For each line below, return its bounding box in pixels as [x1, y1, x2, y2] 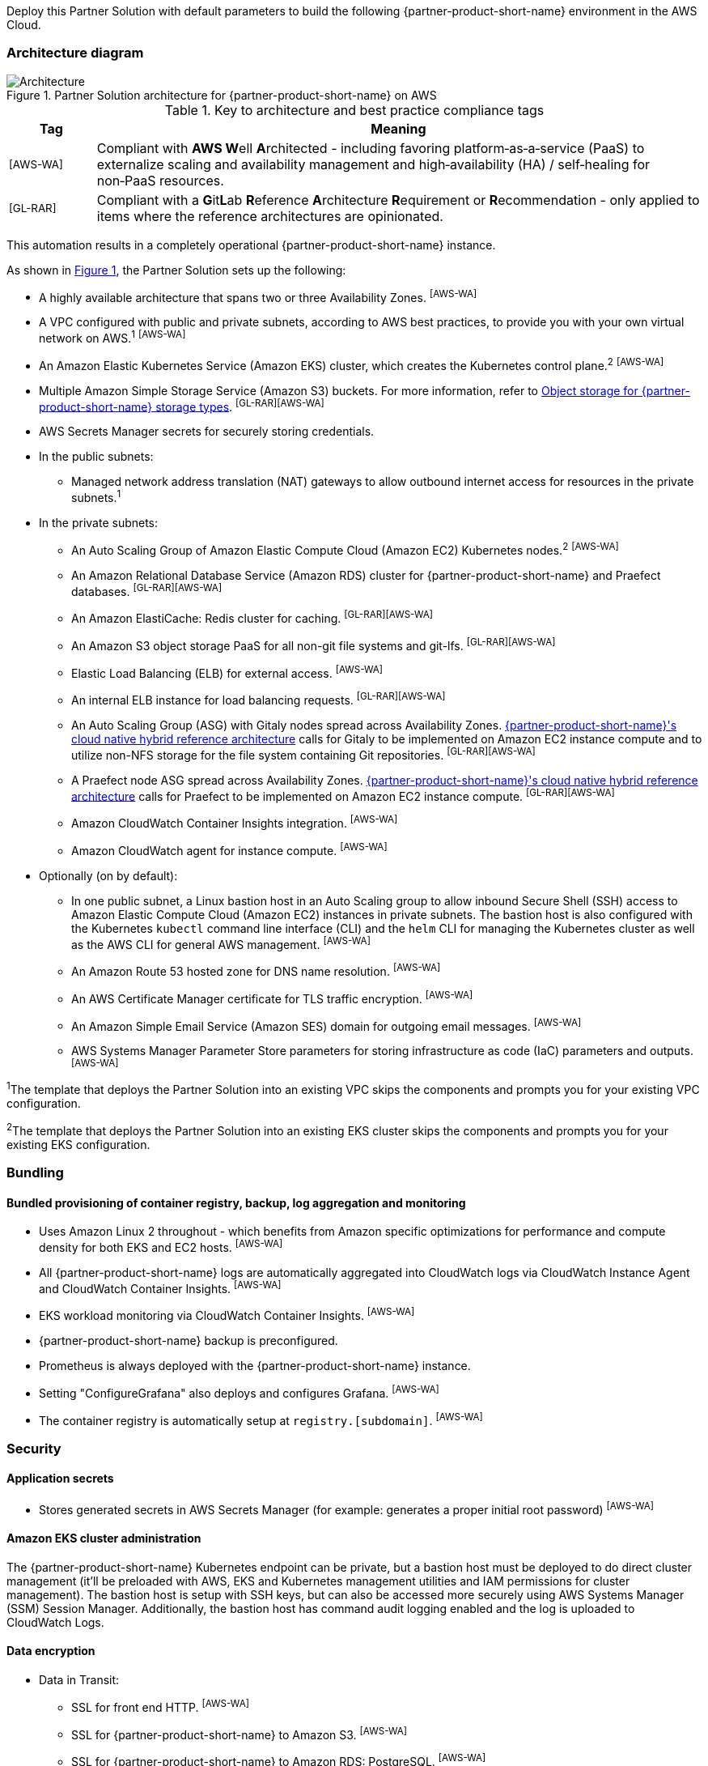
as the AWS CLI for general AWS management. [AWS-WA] [71, 934, 371, 951]
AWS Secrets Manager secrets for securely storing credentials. [39, 424, 375, 439]
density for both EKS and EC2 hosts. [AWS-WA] [39, 1238, 283, 1254]
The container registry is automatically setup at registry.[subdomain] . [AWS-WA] [39, 1411, 483, 1428]
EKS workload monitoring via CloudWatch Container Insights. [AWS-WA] [39, 1306, 415, 1323]
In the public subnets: [39, 449, 154, 464]
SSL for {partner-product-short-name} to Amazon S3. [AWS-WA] [71, 1725, 408, 1742]
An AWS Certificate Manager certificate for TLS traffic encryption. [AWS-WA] [71, 989, 473, 1006]
